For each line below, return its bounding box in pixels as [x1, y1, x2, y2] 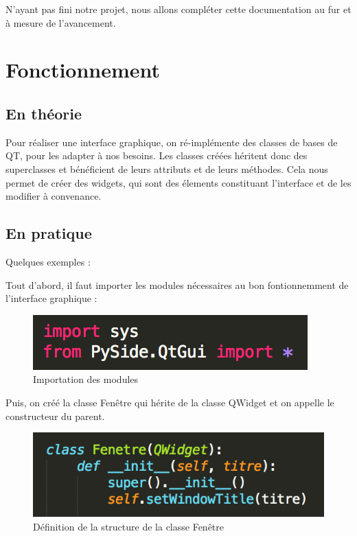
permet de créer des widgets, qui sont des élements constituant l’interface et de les [5, 175, 352, 189]
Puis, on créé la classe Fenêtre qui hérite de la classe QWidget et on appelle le [5, 395, 334, 409]
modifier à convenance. [5, 189, 102, 203]
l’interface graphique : [5, 291, 97, 305]
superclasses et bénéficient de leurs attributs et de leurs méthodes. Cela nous [5, 161, 328, 176]
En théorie [5, 102, 82, 124]
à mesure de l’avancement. [5, 15, 116, 30]
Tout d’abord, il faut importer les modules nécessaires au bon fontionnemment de [5, 277, 349, 292]
